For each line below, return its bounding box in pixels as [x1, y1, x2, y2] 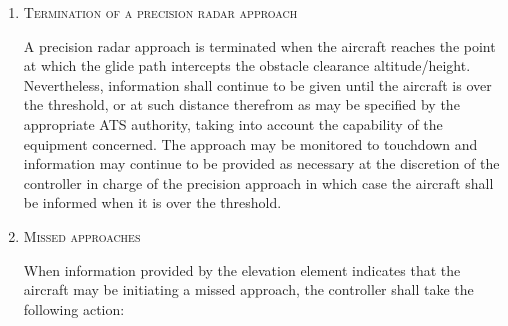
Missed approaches [23, 225, 141, 246]
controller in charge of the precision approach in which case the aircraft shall [23, 172, 494, 193]
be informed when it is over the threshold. [23, 192, 282, 213]
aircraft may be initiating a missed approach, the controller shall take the [23, 279, 474, 300]
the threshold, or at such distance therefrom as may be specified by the [23, 94, 460, 115]
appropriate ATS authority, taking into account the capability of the [23, 113, 443, 134]
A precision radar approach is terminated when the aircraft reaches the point [23, 35, 496, 56]
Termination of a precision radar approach [23, 2, 298, 22]
